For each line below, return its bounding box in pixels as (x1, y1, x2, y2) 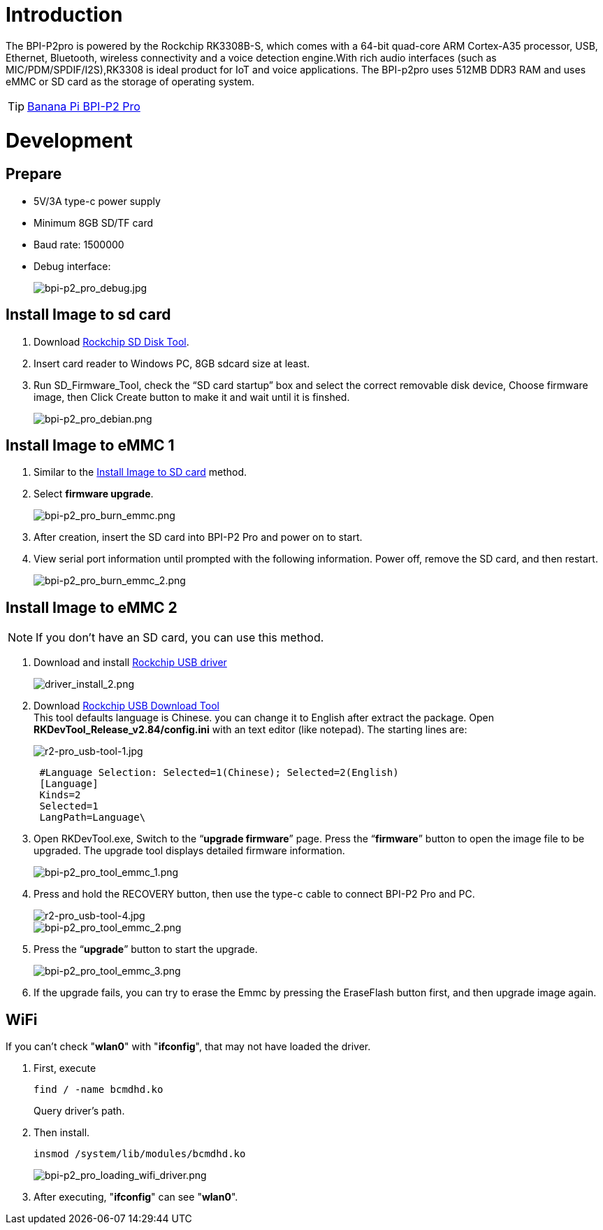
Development (6, 128, 133, 153)
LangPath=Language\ (39, 812, 146, 823)
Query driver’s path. (34, 1105, 125, 1117)
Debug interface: (34, 260, 111, 272)
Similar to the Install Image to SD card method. (34, 466, 247, 479)
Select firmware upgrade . (34, 488, 154, 500)
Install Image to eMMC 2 (6, 598, 177, 616)
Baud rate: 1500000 (34, 238, 124, 250)
